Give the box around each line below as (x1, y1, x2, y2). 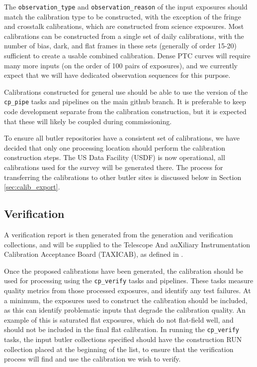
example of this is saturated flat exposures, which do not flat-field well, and (4, 314, 234, 325)
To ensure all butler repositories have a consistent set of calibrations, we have (4, 133, 240, 143)
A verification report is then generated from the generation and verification (4, 229, 233, 240)
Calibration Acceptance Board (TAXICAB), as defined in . (4, 249, 183, 259)
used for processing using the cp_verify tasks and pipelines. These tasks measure (4, 275, 254, 286)
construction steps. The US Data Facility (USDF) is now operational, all (4, 152, 225, 163)
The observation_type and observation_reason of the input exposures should (4, 1, 248, 11)
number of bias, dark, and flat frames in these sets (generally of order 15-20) (4, 40, 237, 51)
